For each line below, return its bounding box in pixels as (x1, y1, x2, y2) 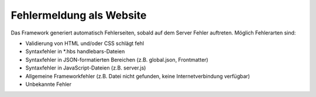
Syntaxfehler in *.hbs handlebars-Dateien (25, 48, 125, 55)
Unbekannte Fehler (25, 81, 72, 88)
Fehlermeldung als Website (11, 9, 147, 22)
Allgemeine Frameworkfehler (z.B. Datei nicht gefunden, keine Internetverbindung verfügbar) (25, 72, 250, 79)
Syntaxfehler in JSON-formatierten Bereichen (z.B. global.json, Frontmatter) (25, 56, 209, 63)
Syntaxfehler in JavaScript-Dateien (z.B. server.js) (25, 64, 146, 71)
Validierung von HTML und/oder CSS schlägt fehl (25, 40, 145, 47)
